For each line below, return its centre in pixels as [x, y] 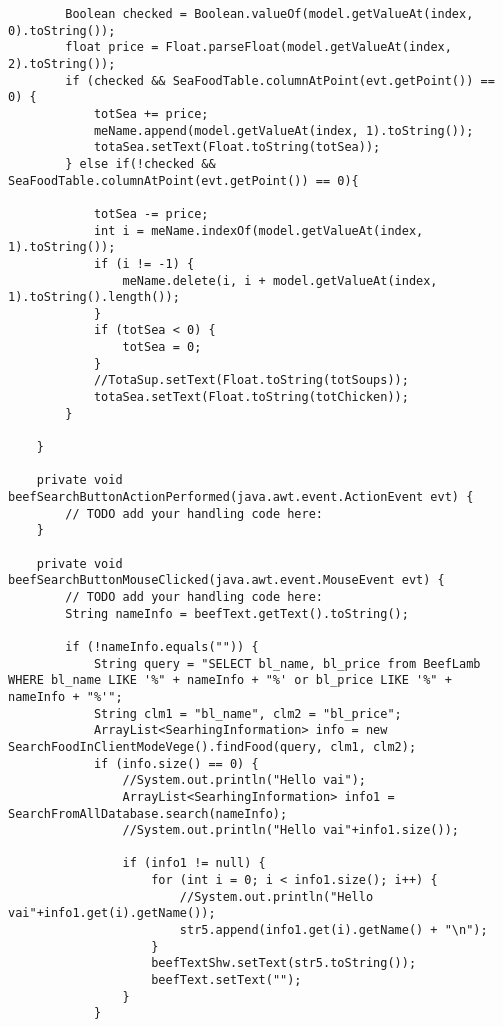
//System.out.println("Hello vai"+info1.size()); [291, 830]
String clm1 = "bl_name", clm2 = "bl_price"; [247, 713]
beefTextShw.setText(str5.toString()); [284, 963]
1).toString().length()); [94, 297]
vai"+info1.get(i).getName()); [112, 913]
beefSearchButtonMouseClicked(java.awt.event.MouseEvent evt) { [226, 580]
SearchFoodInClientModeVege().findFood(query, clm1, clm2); [212, 746]
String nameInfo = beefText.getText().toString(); [237, 613]
